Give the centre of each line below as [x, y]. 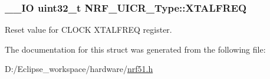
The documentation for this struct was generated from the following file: [135, 49]
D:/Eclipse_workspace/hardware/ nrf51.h [79, 69]
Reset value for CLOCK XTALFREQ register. [88, 30]
